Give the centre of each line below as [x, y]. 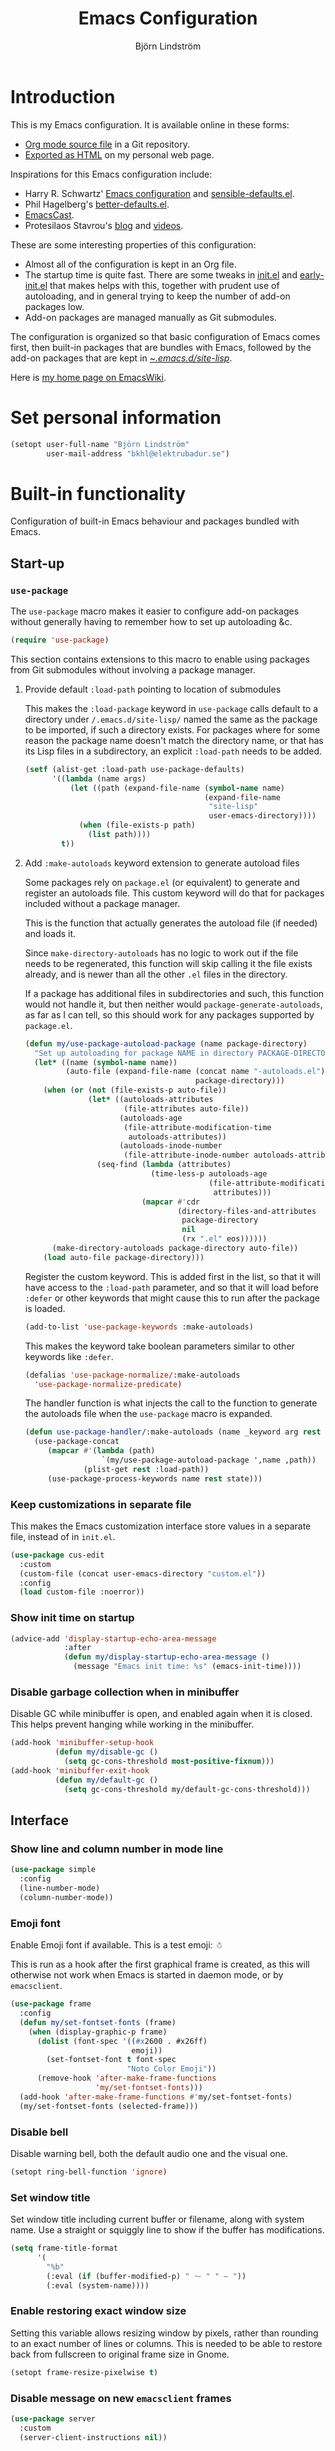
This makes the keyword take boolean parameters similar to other [159, 1346]
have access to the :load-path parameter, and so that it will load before [172, 1287]
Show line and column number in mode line [117, 1849]
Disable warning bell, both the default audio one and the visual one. [149, 2153]
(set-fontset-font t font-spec [111, 2060]
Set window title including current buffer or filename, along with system [157, 2219]
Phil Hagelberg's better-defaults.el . [97, 204]
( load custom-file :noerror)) [82, 1592]
